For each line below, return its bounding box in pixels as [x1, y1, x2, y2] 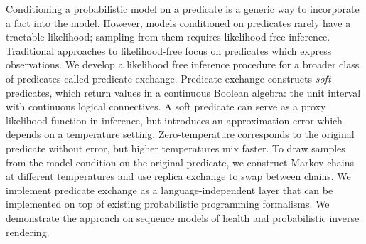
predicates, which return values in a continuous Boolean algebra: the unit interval [6, 85, 361, 100]
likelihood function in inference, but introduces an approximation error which [6, 112, 343, 127]
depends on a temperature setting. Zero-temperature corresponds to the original [6, 127, 355, 142]
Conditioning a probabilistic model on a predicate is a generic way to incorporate [6, 1, 360, 16]
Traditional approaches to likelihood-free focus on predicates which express [6, 43, 332, 58]
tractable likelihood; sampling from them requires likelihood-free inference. [6, 29, 330, 44]
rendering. [6, 224, 50, 239]
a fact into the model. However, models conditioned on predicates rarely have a [6, 15, 351, 30]
